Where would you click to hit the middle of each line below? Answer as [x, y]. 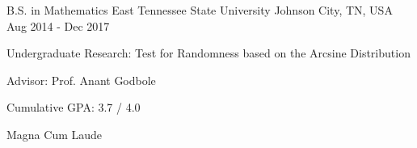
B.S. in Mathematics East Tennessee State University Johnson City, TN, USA [200, 10]
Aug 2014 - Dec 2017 [58, 25]
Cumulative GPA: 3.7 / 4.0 [74, 107]
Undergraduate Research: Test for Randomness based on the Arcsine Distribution [208, 53]
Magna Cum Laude [55, 134]
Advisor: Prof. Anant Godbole [81, 80]
